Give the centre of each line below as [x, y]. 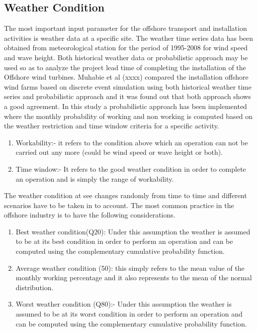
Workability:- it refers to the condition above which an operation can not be [132, 142]
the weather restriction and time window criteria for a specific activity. [112, 126]
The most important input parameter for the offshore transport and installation [126, 28]
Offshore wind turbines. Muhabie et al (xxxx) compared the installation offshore [126, 77]
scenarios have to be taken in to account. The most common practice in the [119, 205]
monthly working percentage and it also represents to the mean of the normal [134, 277]
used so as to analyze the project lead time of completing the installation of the [125, 67]
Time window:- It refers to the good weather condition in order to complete [131, 168]
